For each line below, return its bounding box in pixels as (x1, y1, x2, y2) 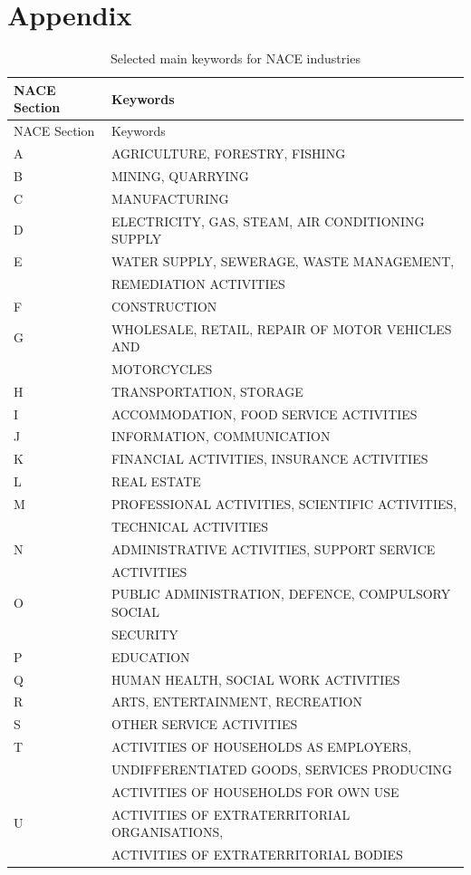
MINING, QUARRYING (111, 166, 249, 185)
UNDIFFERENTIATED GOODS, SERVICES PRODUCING (111, 759, 452, 778)
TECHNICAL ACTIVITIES (111, 516, 269, 535)
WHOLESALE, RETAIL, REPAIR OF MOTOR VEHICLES (111, 319, 452, 338)
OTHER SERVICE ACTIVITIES (111, 715, 298, 734)
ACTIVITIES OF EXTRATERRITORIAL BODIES (111, 845, 403, 863)
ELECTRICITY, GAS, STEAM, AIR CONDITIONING (111, 211, 425, 230)
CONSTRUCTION (111, 296, 217, 315)
